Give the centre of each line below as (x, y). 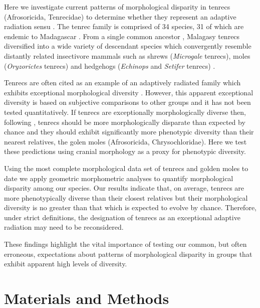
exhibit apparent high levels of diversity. (66, 264)
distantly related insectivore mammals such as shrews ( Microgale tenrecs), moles (127, 55)
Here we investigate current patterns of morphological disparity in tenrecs (117, 7)
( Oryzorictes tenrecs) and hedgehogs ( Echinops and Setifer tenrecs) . (110, 65)
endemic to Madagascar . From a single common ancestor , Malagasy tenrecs (122, 36)
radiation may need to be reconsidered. (64, 227)
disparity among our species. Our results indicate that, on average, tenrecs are (124, 188)
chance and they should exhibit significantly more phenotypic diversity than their (129, 132)
